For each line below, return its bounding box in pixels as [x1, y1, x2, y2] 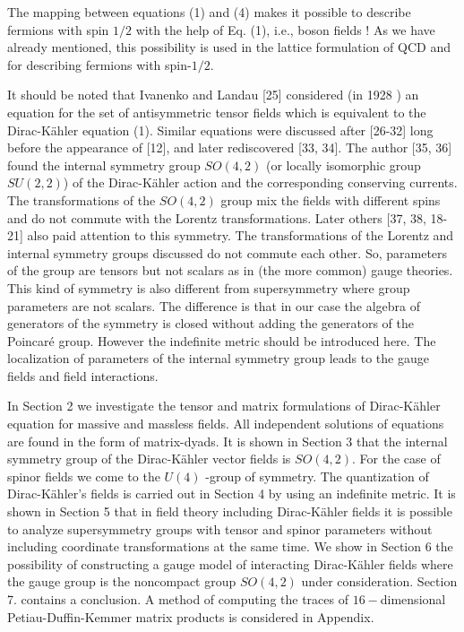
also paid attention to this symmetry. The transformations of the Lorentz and [27, 226, 454, 245]
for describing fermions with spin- [7, 55, 192, 74]
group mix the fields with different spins [220, 190, 441, 209]
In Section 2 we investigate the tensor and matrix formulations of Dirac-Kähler [7, 396, 441, 415]
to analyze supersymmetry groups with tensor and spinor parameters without [7, 519, 433, 538]
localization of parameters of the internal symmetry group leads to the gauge [7, 349, 429, 368]
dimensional [380, 590, 446, 608]
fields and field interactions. [7, 366, 159, 385]
